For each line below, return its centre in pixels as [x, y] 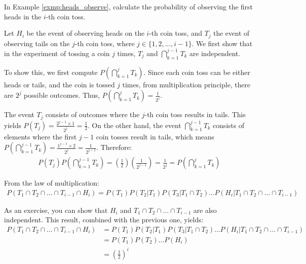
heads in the [23, 16]
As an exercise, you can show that [56, 210]
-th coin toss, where [105, 43]
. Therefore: [114, 147]
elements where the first [41, 136]
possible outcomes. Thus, [62, 95]
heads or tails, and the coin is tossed [59, 84]
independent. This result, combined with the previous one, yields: [104, 220]
